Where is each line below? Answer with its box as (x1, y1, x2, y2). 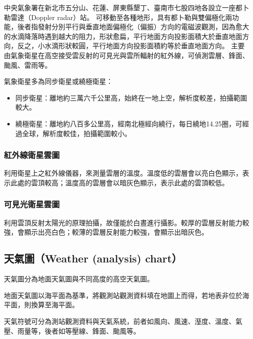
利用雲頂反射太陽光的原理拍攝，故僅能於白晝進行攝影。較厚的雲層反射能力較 (4, 217, 249, 227)
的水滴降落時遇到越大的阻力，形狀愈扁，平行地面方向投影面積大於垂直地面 (4, 31, 242, 41)
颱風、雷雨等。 (4, 60, 52, 70)
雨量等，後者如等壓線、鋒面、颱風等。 (17, 325, 140, 336)
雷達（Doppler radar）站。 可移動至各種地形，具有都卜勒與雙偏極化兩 (10, 12, 232, 22)
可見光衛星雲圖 (4, 198, 60, 210)
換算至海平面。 (31, 299, 79, 310)
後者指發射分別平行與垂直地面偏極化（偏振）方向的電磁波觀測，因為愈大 (17, 21, 249, 32)
